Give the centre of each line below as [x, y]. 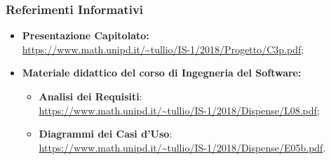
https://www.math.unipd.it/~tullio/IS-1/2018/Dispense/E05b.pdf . [182, 147]
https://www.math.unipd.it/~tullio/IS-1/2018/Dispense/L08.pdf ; [179, 110]
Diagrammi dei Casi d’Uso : [106, 134]
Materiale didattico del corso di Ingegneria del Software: [162, 73]
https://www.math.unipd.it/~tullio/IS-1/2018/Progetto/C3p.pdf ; [163, 49]
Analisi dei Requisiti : [90, 96]
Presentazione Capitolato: [86, 35]
